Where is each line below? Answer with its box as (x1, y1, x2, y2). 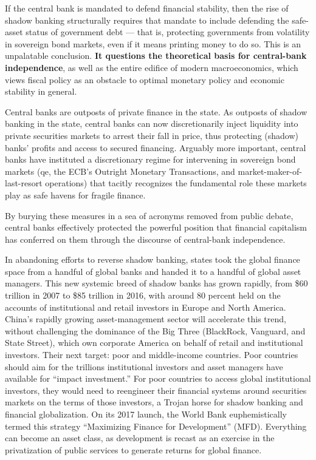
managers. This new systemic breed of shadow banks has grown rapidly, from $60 (5, 277, 308, 289)
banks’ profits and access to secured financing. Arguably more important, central (5, 141, 306, 154)
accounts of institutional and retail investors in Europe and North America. (5, 300, 286, 313)
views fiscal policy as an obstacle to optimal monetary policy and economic (5, 73, 284, 86)
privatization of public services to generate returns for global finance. (5, 443, 262, 456)
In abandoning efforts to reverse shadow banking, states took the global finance (5, 253, 300, 266)
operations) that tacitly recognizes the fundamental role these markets (45, 177, 307, 189)
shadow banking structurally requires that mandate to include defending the (5, 13, 289, 26)
